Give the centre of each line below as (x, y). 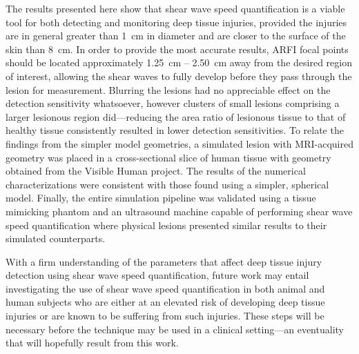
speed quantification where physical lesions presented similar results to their (166, 225)
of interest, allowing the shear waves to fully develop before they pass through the (179, 76)
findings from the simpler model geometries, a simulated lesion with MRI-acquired (179, 143)
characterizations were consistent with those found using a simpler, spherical (167, 184)
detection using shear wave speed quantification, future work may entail (157, 275)
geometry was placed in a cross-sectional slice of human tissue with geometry (168, 157)
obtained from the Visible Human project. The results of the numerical (156, 171)
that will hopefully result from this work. (92, 343)
